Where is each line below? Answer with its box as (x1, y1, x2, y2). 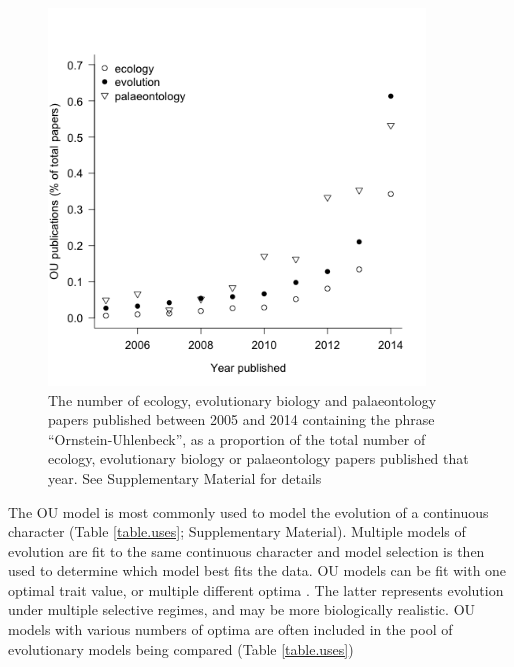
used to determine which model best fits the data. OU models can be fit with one (8, 560, 507, 581)
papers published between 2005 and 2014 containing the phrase (48, 409, 435, 430)
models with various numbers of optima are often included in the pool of (8, 619, 453, 640)
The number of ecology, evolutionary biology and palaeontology (48, 389, 437, 410)
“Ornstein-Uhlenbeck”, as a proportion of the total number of (48, 428, 426, 449)
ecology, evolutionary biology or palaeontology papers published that (48, 448, 469, 469)
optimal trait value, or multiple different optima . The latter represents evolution (8, 579, 504, 600)
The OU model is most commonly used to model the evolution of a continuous (8, 501, 489, 522)
